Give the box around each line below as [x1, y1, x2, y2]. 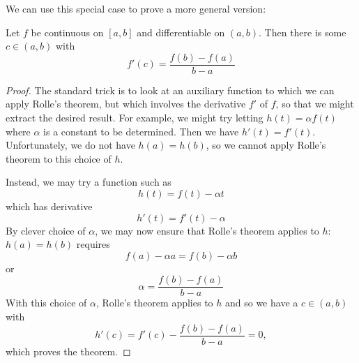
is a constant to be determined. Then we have [43, 124, 239, 138]
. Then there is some [259, 24, 346, 39]
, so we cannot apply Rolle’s [206, 138, 326, 152]
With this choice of [6, 295, 87, 310]
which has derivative [6, 199, 93, 213]
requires [76, 237, 110, 251]
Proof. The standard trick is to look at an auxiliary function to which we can [6, 82, 335, 97]
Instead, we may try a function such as [6, 175, 171, 189]
